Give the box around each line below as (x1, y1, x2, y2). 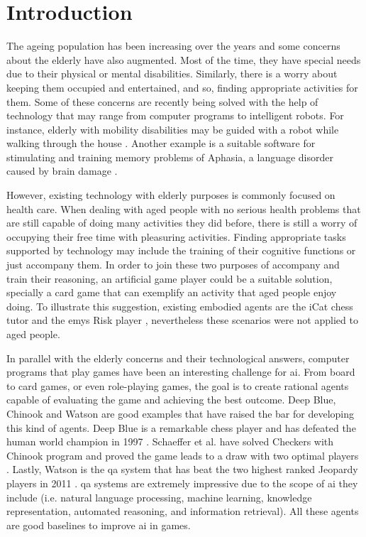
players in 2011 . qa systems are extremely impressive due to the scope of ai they (6, 475, 358, 490)
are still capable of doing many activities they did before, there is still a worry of (6, 215, 357, 230)
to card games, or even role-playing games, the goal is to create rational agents (6, 378, 349, 393)
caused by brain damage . (6, 163, 118, 178)
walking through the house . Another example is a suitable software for (6, 136, 316, 151)
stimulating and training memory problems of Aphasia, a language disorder (6, 149, 333, 164)
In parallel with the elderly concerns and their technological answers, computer (6, 350, 350, 365)
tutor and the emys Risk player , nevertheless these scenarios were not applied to (6, 313, 358, 327)
